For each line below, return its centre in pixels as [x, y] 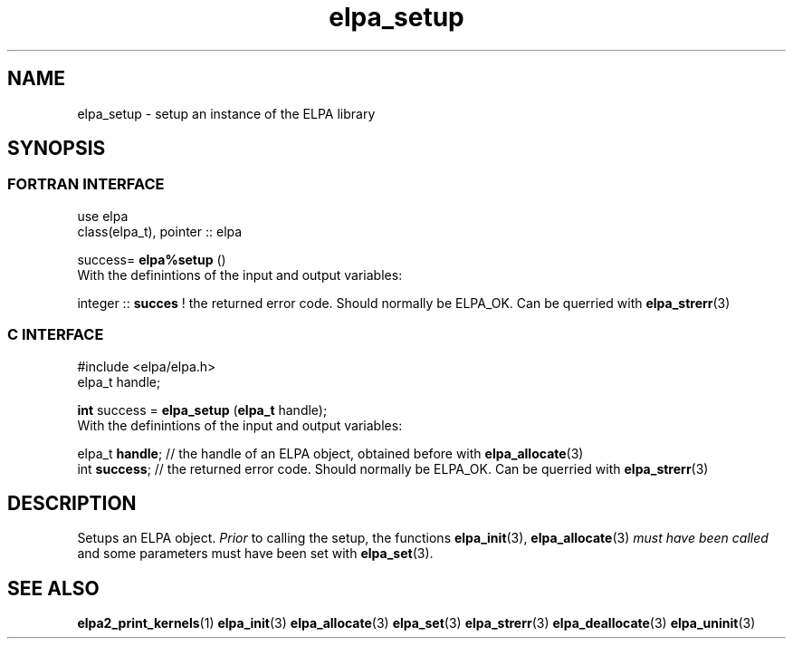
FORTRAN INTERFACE [86, 184]
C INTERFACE [56, 335]
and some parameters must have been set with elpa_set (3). [255, 554]
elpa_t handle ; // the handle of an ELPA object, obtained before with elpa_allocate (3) [330, 453]
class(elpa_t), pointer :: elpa [160, 231]
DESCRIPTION [72, 503]
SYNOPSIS [57, 149]
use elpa [103, 216]
